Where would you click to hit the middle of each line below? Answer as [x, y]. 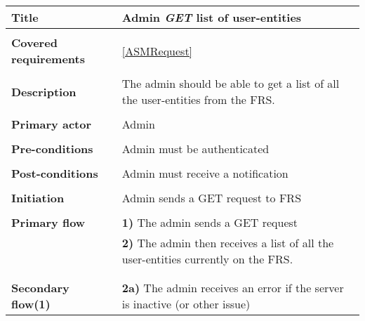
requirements [48, 59]
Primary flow [48, 222]
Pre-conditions [52, 149]
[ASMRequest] [157, 51]
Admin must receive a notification [205, 173]
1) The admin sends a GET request [210, 222]
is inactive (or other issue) [186, 304]
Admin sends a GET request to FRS [212, 198]
